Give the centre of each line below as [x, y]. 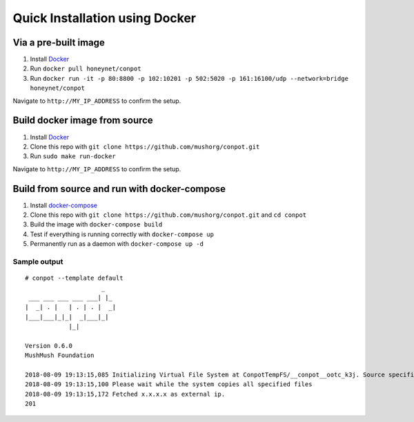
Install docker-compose [64, 205]
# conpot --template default [74, 278]
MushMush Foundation [60, 355]
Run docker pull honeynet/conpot [86, 68]
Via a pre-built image [59, 42]
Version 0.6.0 [49, 346]
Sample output [38, 261]
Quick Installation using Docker [105, 18]
